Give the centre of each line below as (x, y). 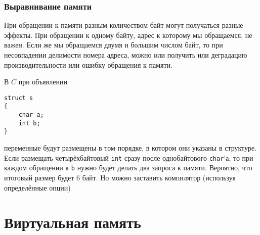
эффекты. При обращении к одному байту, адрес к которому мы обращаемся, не (128, 35)
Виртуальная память (73, 222)
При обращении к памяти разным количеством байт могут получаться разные (124, 25)
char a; (31, 115)
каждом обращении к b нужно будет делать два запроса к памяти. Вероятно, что (128, 168)
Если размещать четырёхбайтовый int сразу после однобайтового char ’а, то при (129, 157)
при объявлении (43, 82)
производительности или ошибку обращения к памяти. (88, 64)
